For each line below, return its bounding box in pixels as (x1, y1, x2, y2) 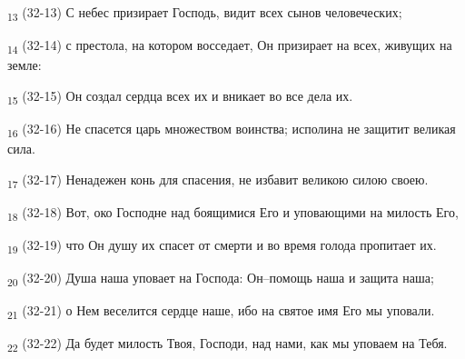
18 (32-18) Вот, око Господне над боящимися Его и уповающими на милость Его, (7, 202, 459, 224)
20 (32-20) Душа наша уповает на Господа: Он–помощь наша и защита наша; (7, 268, 434, 289)
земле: (7, 55, 42, 75)
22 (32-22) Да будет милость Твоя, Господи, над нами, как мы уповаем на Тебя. (7, 334, 448, 355)
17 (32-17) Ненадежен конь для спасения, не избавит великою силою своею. (7, 169, 429, 191)
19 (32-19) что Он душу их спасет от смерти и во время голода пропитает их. (7, 234, 437, 256)
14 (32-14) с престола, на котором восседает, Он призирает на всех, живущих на (7, 35, 452, 56)
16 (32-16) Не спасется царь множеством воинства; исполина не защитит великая (7, 118, 456, 140)
